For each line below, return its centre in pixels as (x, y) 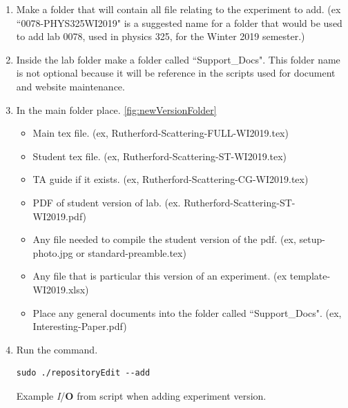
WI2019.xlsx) (61, 289)
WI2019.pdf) (60, 216)
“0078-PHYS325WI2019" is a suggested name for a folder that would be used (179, 22)
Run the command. (57, 349)
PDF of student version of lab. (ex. (107, 202)
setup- (312, 239)
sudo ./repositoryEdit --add (83, 373)
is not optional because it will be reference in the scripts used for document (176, 73)
